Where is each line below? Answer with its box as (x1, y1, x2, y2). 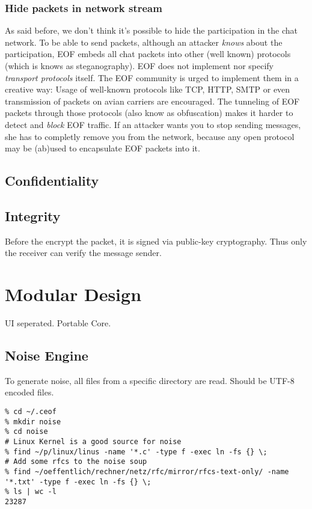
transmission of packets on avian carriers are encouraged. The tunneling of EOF (5, 94, 300, 107)
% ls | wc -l (5, 487, 57, 496)
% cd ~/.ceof (5, 407, 57, 416)
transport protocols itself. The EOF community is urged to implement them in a (5, 71, 299, 84)
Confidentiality (5, 171, 99, 190)
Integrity (5, 206, 61, 225)
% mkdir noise (5, 417, 61, 426)
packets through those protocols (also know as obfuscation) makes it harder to (5, 106, 293, 119)
